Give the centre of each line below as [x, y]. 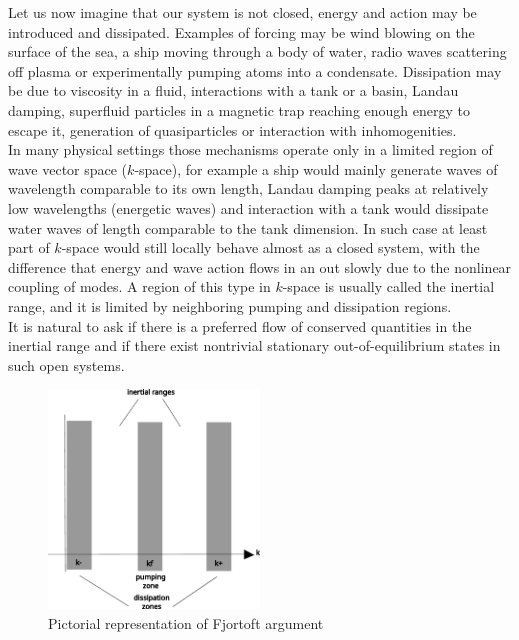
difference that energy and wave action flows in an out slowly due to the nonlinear [260, 266]
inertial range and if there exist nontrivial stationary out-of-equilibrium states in [254, 345]
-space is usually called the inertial [388, 286]
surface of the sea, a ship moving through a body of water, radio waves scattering [257, 51]
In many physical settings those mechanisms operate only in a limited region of [250, 149]
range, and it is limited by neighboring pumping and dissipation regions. [230, 305]
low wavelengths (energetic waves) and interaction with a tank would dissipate [248, 207]
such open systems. [66, 364]
